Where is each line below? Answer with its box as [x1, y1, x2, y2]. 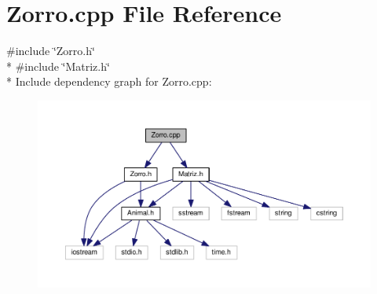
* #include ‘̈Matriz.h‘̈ [6, 57, 110, 74]
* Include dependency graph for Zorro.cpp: [6, 73, 212, 90]
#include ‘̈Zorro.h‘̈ [6, 42, 95, 59]
